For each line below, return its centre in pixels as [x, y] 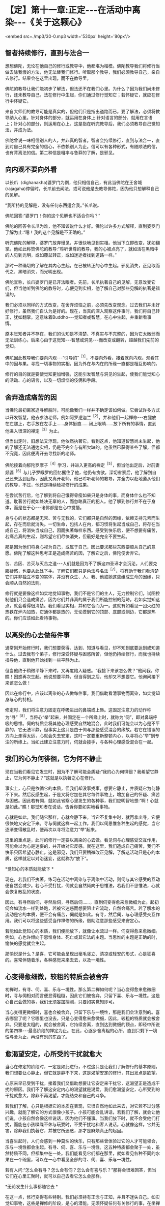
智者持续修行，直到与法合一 [47, 53]
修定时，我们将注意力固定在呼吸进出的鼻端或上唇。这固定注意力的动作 [76, 710]
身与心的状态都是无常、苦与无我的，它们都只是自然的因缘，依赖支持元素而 [80, 518]
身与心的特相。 [20, 700]
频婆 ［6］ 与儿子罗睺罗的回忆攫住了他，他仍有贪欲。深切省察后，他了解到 [79, 472]
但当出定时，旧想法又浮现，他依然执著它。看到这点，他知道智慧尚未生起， [80, 441]
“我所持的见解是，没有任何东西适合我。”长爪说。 [53, 205]
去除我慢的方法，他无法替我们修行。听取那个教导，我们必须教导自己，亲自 [84, 72]
